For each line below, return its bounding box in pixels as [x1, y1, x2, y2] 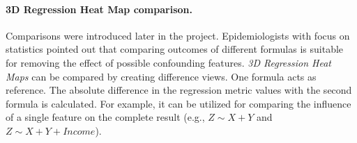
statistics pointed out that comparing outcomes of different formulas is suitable [6, 42, 344, 56]
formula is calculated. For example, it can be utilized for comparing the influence [6, 96, 351, 110]
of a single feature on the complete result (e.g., [6, 110, 205, 124]
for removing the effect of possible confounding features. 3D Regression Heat [6, 55, 331, 69]
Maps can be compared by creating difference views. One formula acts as [6, 69, 317, 83]
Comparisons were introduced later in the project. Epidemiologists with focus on [6, 28, 350, 42]
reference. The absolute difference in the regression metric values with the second [6, 83, 352, 97]
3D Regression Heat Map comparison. [6, 1, 192, 16]
